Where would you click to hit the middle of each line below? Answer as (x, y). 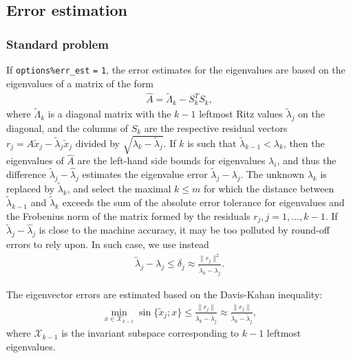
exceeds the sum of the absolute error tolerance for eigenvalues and (203, 202)
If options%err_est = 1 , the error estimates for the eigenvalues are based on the (176, 69)
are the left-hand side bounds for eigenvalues (171, 160)
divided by (97, 143)
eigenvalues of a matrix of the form (80, 83)
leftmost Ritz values (241, 114)
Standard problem (58, 44)
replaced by (31, 189)
